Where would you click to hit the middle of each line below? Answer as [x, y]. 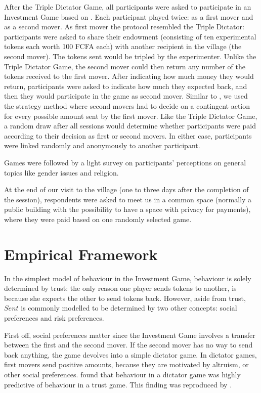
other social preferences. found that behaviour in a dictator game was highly [122, 374]
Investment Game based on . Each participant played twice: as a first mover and [129, 16]
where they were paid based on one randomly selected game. [98, 219]
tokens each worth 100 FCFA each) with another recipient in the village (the [123, 46]
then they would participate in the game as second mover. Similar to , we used [126, 96]
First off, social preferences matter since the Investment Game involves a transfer [130, 335]
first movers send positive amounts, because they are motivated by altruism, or [126, 364]
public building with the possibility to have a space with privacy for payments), [127, 209]
